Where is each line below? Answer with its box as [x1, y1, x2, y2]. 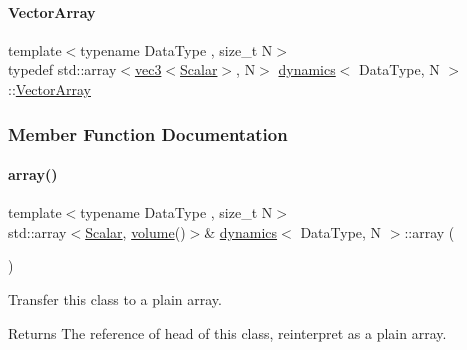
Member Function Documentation [8, 121, 288, 146]
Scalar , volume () [85, 221, 186, 242]
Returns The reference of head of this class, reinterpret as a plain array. [8, 322, 447, 343]
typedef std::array [8, 59, 117, 80]
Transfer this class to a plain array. [8, 289, 222, 309]
